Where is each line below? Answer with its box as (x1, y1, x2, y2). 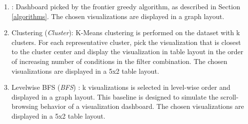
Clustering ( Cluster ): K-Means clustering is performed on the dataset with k (11, 27, 240, 38)
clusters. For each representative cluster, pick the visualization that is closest (11, 37, 241, 47)
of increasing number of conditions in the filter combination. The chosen (11, 56, 227, 66)
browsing (11, 101, 38, 111)
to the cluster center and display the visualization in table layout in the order (11, 46, 244, 57)
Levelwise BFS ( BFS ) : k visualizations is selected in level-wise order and (11, 82, 230, 92)
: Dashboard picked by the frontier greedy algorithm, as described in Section (11, 1, 240, 11)
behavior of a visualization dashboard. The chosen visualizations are (40, 101, 244, 111)
